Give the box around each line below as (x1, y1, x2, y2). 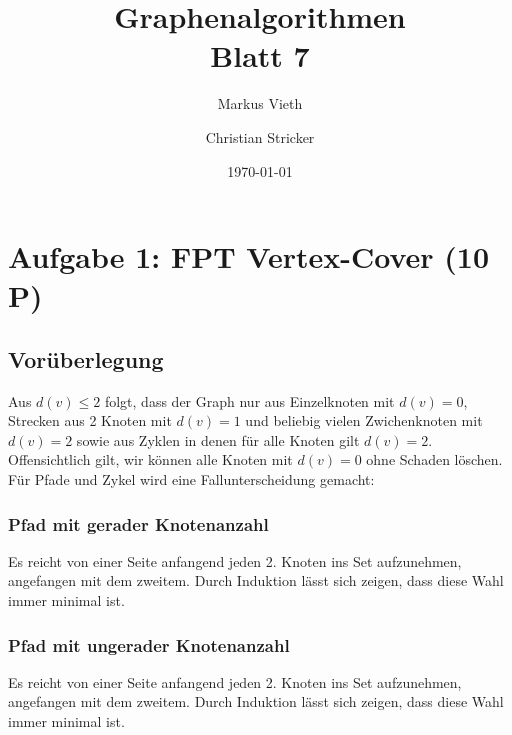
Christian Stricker (205, 126, 315, 147)
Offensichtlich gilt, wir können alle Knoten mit (8, 449, 293, 470)
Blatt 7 (210, 35, 310, 76)
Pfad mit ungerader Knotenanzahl (8, 632, 290, 657)
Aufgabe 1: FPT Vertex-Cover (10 (8, 236, 490, 277)
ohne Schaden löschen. (366, 449, 503, 470)
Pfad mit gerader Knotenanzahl (8, 511, 269, 536)
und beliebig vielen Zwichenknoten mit (245, 410, 483, 431)
